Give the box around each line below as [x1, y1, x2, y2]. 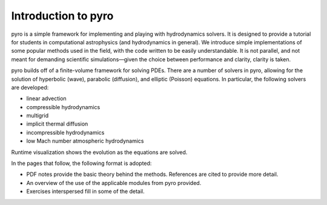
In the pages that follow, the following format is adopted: [11, 160, 152, 167]
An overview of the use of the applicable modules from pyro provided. [26, 179, 202, 186]
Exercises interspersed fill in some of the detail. [26, 188, 145, 195]
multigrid [26, 112, 49, 119]
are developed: [11, 84, 49, 91]
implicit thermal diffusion [26, 120, 88, 127]
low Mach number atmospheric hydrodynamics [26, 137, 144, 145]
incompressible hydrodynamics [26, 129, 105, 136]
